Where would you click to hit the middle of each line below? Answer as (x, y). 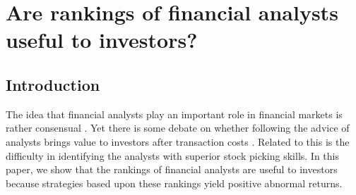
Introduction (53, 84)
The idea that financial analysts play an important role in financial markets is (174, 114)
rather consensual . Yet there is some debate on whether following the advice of (178, 128)
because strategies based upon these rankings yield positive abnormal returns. (174, 183)
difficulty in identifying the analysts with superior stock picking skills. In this (172, 155)
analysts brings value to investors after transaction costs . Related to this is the (178, 141)
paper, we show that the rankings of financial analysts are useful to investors (172, 169)
